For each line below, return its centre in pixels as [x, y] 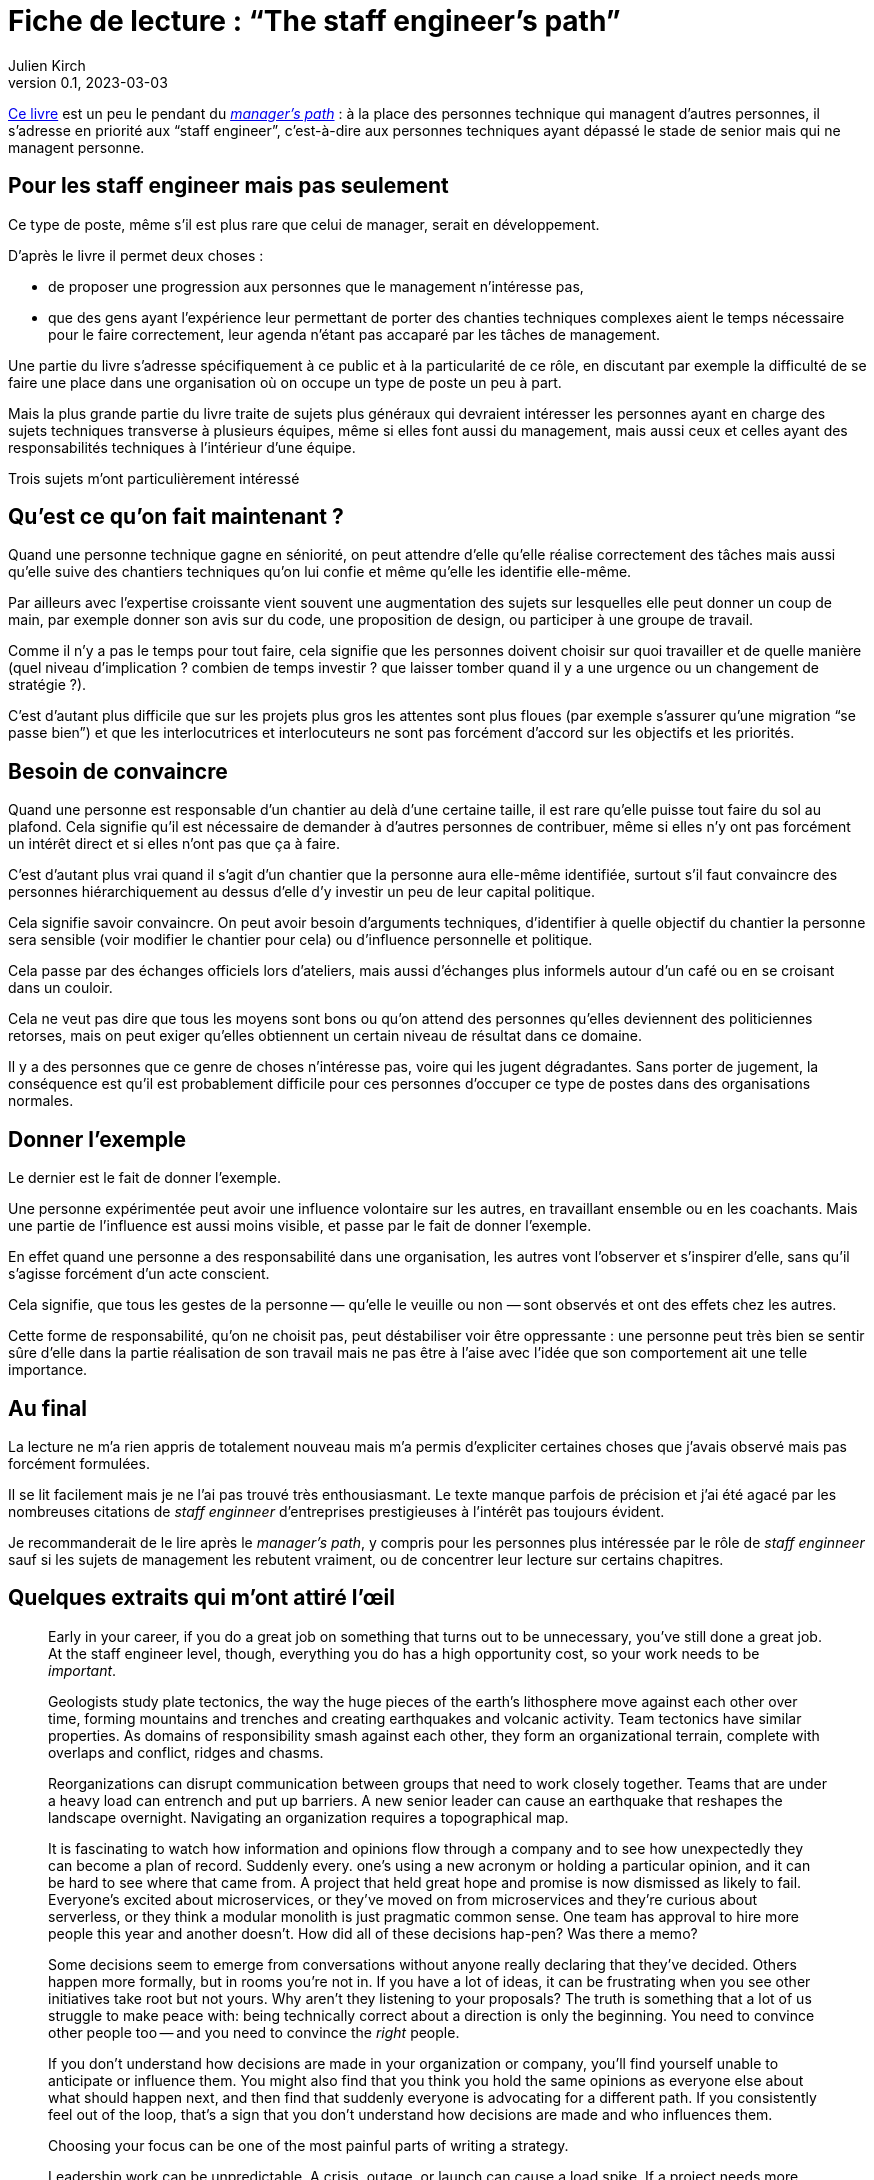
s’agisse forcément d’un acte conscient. [139, 1274]
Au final [47, 1408]
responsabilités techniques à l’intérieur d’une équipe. [182, 447]
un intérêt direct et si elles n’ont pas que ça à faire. [174, 844]
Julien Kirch [47, 65]
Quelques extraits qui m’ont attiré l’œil [201, 1598]
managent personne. [76, 147]
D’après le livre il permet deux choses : [136, 255]
